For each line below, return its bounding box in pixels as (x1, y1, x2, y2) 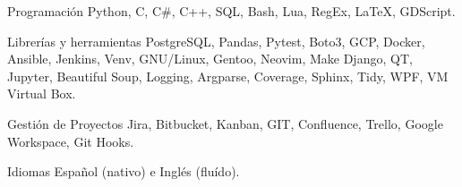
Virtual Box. (7, 84, 76, 103)
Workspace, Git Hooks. (7, 132, 134, 150)
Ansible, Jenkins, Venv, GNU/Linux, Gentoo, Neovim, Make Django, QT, (7, 49, 413, 68)
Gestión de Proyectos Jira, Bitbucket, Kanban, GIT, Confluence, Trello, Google (7, 114, 443, 132)
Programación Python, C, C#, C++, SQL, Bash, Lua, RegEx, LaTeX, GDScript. (7, 2, 456, 20)
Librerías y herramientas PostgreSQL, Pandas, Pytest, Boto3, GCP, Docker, (7, 31, 425, 50)
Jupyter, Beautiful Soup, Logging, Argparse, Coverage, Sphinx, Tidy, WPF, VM (7, 66, 449, 85)
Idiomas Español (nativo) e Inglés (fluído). (7, 162, 240, 181)
